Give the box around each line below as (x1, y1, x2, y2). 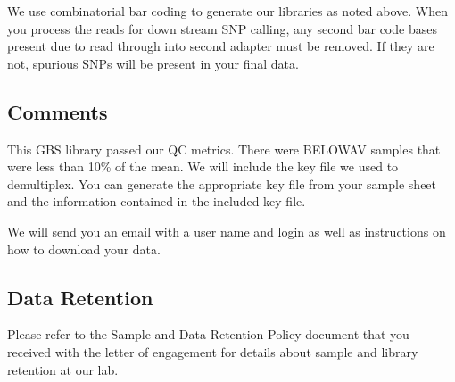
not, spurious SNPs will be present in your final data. (7, 54, 299, 72)
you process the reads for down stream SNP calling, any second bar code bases (7, 19, 437, 37)
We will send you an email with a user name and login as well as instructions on (7, 221, 446, 240)
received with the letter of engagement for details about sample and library (7, 342, 418, 361)
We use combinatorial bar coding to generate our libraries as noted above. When (7, 2, 448, 20)
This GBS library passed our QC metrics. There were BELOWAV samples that (7, 139, 441, 158)
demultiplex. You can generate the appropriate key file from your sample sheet (7, 174, 437, 193)
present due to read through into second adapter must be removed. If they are (7, 37, 434, 55)
